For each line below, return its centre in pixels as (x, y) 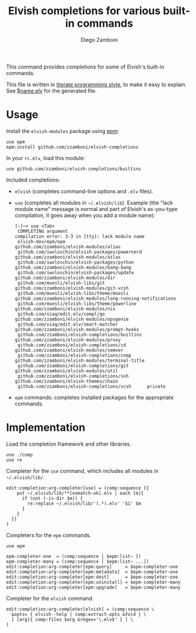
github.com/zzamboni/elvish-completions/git (73, 366)
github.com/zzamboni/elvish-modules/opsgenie (71, 319)
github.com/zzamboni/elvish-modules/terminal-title (79, 361)
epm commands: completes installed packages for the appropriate (94, 397)
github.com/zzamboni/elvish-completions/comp (74, 355)
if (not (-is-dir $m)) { (52, 498)
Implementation (46, 428)
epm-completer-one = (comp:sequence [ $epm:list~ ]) (74, 556)
